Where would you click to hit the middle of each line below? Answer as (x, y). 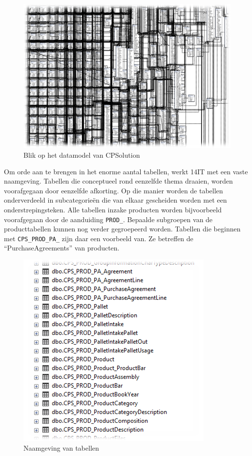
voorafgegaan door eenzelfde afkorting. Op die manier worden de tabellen (114, 190)
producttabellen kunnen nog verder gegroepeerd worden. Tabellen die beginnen (122, 229)
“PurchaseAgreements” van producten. (62, 248)
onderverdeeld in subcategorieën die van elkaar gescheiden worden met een (115, 200)
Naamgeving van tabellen (61, 447)
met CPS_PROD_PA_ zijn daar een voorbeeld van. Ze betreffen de (99, 238)
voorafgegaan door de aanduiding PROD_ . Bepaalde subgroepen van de (108, 219)
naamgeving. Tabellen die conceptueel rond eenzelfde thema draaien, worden (118, 181)
